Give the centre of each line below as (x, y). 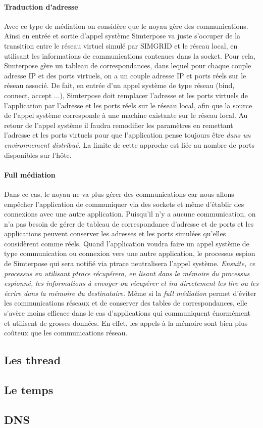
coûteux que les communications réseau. (66, 333)
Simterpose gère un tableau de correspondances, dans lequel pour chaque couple (128, 66)
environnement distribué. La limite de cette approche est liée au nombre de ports (129, 144)
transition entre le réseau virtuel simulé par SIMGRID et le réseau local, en (121, 45)
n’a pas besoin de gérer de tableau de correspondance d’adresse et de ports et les (129, 223)
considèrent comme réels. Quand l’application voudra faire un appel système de (127, 243)
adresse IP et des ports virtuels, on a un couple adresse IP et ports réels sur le (125, 75)
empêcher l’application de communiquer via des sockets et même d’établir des (124, 204)
